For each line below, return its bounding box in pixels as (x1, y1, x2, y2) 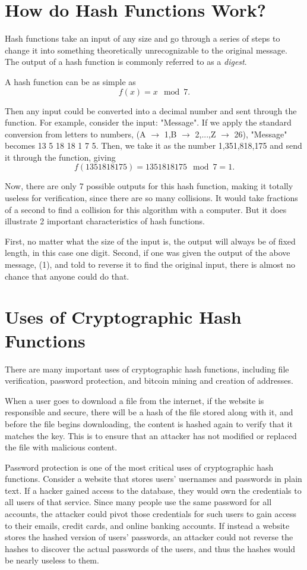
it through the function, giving (5, 151, 116, 163)
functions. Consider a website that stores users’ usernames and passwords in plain (5, 472, 302, 485)
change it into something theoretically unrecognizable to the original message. (5, 43, 287, 56)
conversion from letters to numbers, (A (5, 127, 146, 140)
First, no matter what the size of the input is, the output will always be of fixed (5, 234, 296, 247)
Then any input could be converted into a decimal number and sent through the (5, 104, 297, 117)
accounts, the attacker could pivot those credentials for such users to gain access (5, 508, 297, 520)
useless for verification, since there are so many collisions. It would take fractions (5, 192, 298, 204)
